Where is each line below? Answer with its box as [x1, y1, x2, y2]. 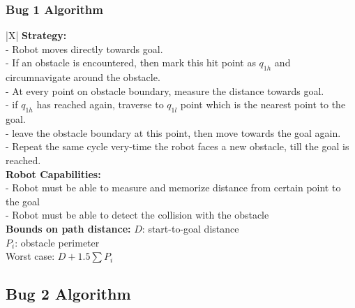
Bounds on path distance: [6, 221, 131, 235]
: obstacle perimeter [15, 235, 100, 249]
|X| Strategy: [6, 28, 67, 43]
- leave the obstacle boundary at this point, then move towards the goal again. [6, 125, 341, 140]
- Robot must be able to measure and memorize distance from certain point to [6, 180, 341, 195]
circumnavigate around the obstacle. [6, 70, 160, 85]
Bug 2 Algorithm [6, 283, 131, 305]
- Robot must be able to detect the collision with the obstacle [6, 207, 269, 222]
